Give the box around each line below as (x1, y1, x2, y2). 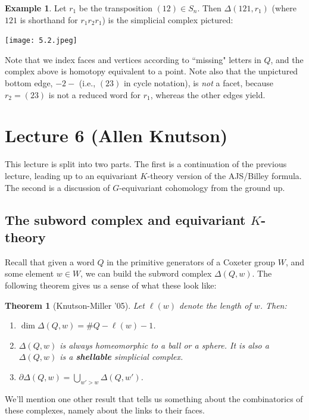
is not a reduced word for (48, 88, 141, 101)
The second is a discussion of (5, 181, 110, 193)
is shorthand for (20, 13, 78, 26)
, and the (270, 53, 304, 65)
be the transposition (79, 2, 152, 14)
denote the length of (179, 299, 251, 311)
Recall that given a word (5, 255, 95, 268)
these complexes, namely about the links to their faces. (5, 404, 205, 416)
